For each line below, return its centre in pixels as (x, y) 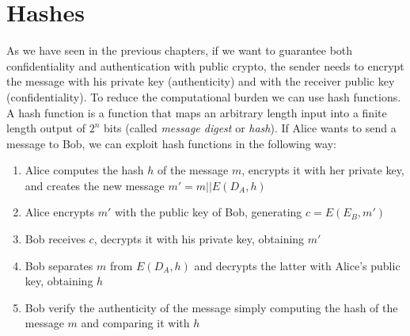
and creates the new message (95, 185)
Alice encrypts (60, 212)
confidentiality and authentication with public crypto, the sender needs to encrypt (205, 65)
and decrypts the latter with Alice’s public (297, 265)
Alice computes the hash (84, 170)
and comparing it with (135, 323)
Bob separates (59, 265)
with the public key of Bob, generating (209, 212)
